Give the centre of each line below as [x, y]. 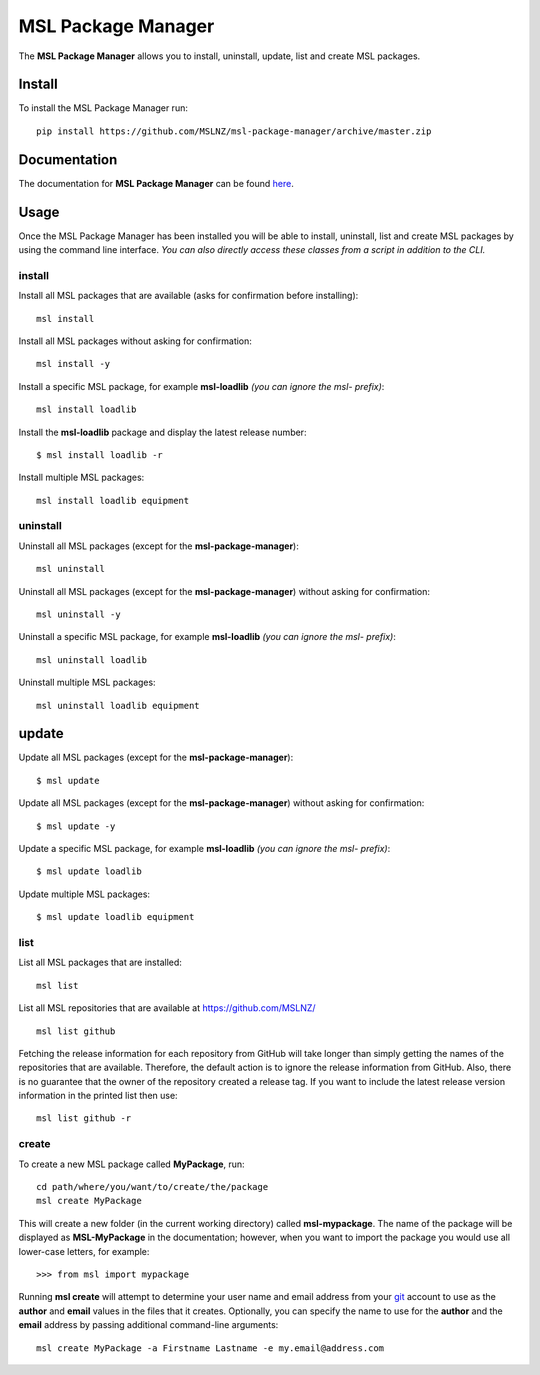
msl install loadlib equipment [113, 500]
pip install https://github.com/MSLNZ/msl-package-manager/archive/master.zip [234, 131]
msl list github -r [84, 1118]
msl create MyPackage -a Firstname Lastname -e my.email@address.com [210, 1348]
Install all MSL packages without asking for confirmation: [135, 341]
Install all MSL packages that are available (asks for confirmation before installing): [188, 296]
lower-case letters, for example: [84, 1251]
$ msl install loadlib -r [100, 454]
